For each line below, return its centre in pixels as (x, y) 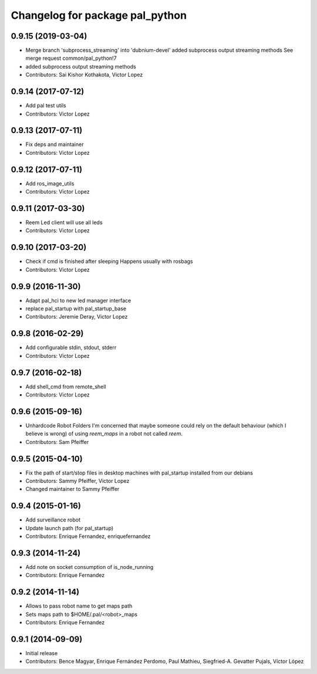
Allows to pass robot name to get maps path (79, 606)
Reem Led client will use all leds (64, 222)
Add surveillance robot (53, 520)
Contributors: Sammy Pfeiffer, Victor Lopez (77, 480)
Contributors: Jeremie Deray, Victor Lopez (77, 317)
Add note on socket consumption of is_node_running (90, 567)
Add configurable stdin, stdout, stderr (71, 348)
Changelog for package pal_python (99, 15)
